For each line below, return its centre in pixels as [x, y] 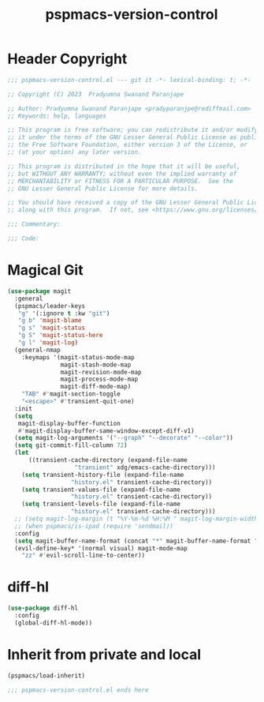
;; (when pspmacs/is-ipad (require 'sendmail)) [94, 526]
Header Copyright [67, 59]
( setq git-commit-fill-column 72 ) [71, 445]
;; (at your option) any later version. [75, 152]
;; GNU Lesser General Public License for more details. [103, 188]
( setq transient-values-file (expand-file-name [101, 490]
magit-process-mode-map [99, 379]
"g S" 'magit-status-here [60, 336]
